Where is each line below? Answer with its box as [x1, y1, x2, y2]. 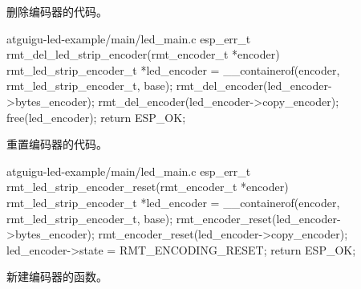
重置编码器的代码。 [6, 136, 107, 153]
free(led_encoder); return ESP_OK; [6, 108, 186, 125]
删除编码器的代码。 [6, 3, 107, 19]
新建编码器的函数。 [6, 268, 107, 285]
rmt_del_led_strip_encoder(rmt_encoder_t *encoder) [6, 46, 280, 63]
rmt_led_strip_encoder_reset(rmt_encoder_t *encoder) [6, 178, 289, 195]
